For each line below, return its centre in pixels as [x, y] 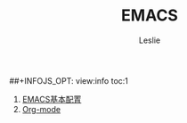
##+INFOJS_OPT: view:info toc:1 [69, 80]
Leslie [150, 40]
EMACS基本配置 [52, 99]
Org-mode [41, 109]
